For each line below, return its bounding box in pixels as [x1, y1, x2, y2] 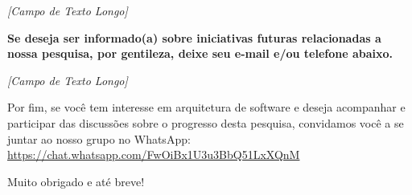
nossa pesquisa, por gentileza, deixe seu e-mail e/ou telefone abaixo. [7, 45, 393, 62]
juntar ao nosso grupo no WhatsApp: [7, 130, 191, 147]
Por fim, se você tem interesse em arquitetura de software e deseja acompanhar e [7, 99, 406, 116]
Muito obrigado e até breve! [7, 173, 145, 189]
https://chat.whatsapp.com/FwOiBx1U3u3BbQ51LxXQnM [7, 146, 300, 163]
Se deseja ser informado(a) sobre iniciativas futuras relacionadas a [7, 29, 381, 46]
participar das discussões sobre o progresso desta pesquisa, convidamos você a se [7, 114, 404, 131]
